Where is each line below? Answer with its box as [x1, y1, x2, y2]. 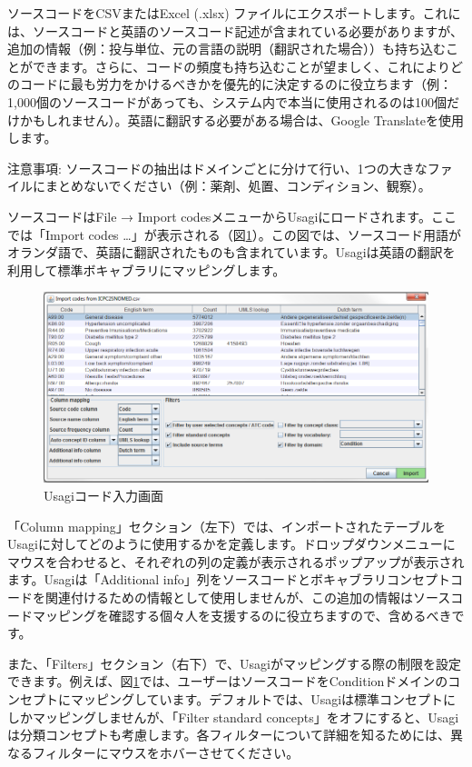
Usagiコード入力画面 [44, 486, 163, 505]
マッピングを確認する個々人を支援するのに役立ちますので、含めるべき [32, 605, 452, 624]
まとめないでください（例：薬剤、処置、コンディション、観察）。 [44, 176, 431, 195]
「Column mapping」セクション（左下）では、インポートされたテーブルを [7, 516, 446, 535]
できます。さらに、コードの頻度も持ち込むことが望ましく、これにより [32, 56, 450, 75]
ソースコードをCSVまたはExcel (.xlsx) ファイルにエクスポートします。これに [7, 4, 461, 22]
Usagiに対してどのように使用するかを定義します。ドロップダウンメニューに [7, 534, 456, 553]
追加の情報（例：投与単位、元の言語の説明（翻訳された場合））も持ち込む [7, 39, 446, 58]
